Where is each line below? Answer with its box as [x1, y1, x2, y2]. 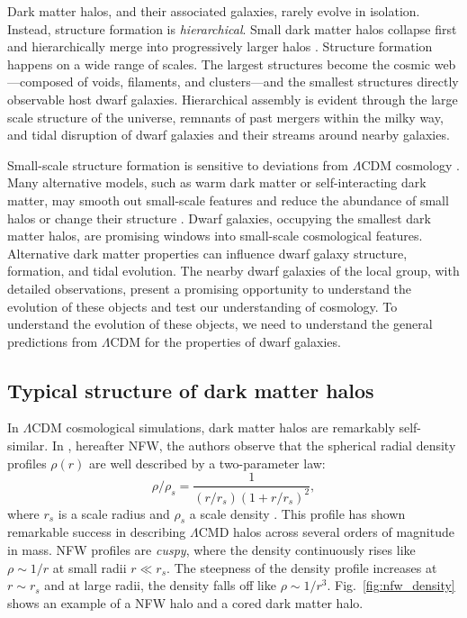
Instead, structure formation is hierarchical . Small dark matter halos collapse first [7, 19, 457, 38]
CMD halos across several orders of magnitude [198, 523, 454, 541]
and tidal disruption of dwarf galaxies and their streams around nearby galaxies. [7, 125, 450, 144]
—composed [7, 72, 74, 91]
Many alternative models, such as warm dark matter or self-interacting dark [7, 173, 427, 192]
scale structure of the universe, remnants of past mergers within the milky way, [7, 107, 444, 126]
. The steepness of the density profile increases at [166, 558, 437, 577]
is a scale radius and [58, 504, 170, 523]
